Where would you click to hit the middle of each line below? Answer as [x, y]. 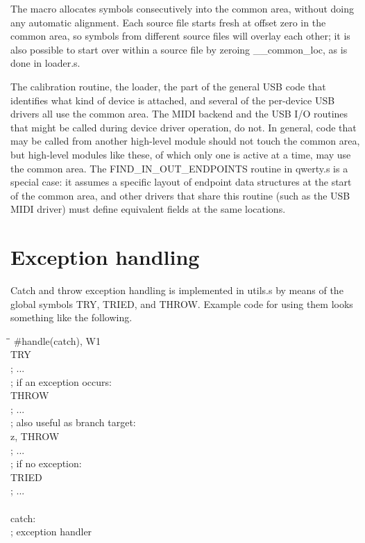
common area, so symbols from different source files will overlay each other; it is [180, 36]
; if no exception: [46, 463]
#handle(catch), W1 [57, 340]
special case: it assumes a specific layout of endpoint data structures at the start [181, 182]
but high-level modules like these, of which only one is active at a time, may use [181, 154]
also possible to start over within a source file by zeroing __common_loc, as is [179, 49]
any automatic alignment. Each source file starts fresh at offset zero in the [168, 22]
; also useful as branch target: [73, 422]
